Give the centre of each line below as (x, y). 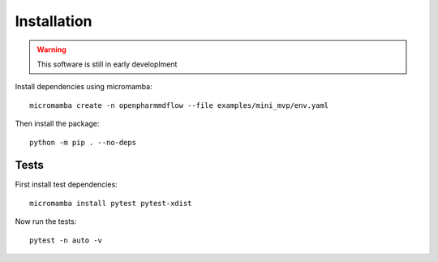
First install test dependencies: (66, 185)
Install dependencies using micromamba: (84, 87)
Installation (54, 21)
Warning (52, 49)
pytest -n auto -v (66, 240)
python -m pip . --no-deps (83, 142)
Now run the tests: (46, 221)
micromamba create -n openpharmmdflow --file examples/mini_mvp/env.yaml (179, 105)
